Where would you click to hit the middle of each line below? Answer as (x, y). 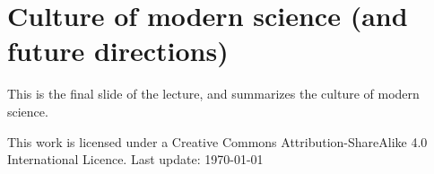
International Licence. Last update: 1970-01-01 (135, 159)
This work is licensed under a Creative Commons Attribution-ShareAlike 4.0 (217, 141)
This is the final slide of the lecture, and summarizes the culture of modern (213, 94)
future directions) (118, 51)
